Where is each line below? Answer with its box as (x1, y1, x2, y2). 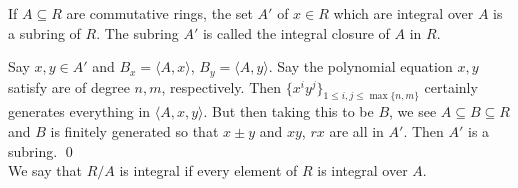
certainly (424, 76, 478, 97)
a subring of (8, 22, 81, 43)
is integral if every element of (119, 160, 298, 181)
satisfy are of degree (8, 76, 130, 97)
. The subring (96, 22, 179, 43)
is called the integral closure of (202, 22, 390, 43)
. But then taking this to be (203, 101, 374, 122)
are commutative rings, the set (66, 3, 253, 23)
